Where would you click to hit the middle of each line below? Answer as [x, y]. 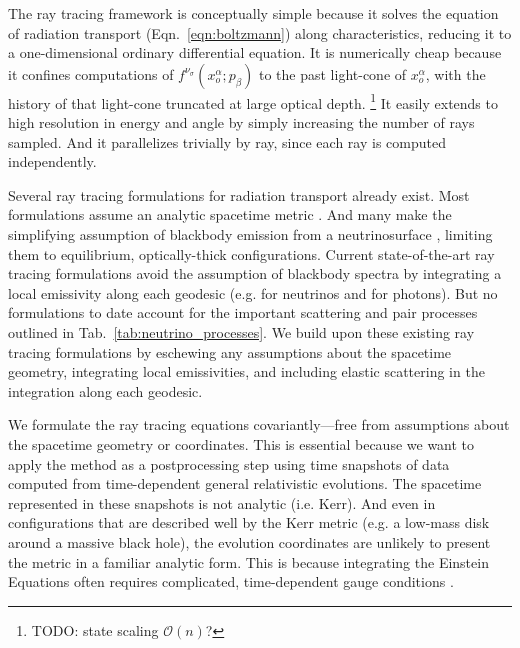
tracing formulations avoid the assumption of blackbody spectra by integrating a [255, 273]
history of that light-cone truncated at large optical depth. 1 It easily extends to [253, 101]
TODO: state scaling [95, 629]
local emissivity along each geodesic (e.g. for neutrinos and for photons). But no [253, 292]
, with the [455, 73]
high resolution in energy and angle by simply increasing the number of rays [241, 122]
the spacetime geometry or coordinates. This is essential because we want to [241, 443]
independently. [52, 161]
